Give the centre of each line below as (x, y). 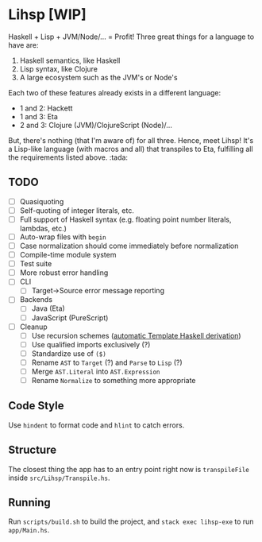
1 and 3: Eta (39, 116)
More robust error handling (64, 273)
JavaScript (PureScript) (70, 317)
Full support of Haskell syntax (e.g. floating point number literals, (125, 219)
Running (30, 503)
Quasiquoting (42, 201)
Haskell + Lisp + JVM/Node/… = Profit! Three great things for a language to (131, 37)
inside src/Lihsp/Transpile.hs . (59, 478)
